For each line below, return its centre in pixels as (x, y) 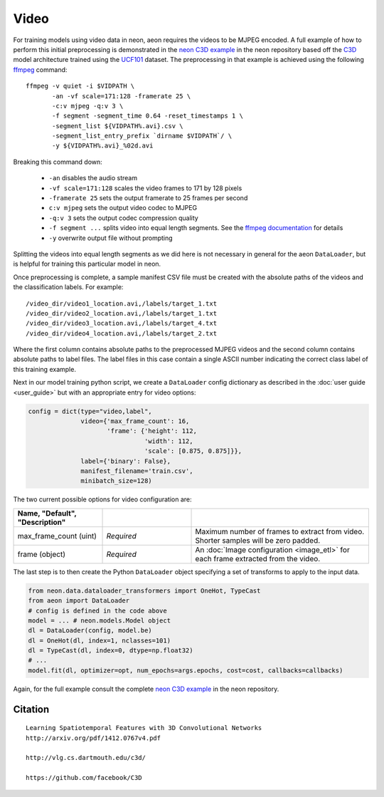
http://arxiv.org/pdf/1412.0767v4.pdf (94, 738)
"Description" (42, 522)
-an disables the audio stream (93, 178)
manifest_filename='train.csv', (137, 471)
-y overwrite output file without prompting (111, 238)
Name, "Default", (47, 513)
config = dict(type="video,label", (90, 411)
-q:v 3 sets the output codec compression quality (123, 218)
